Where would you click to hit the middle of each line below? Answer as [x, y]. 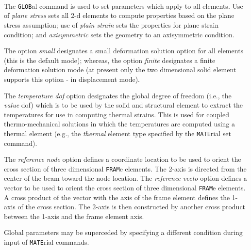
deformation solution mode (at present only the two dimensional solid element [120, 70]
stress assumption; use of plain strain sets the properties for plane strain [111, 25]
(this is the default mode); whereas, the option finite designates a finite [110, 60]
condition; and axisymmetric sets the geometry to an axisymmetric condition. [119, 34]
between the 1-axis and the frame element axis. [74, 216]
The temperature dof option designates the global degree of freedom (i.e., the [118, 95]
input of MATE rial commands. [47, 242]
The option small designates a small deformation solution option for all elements [124, 51]
